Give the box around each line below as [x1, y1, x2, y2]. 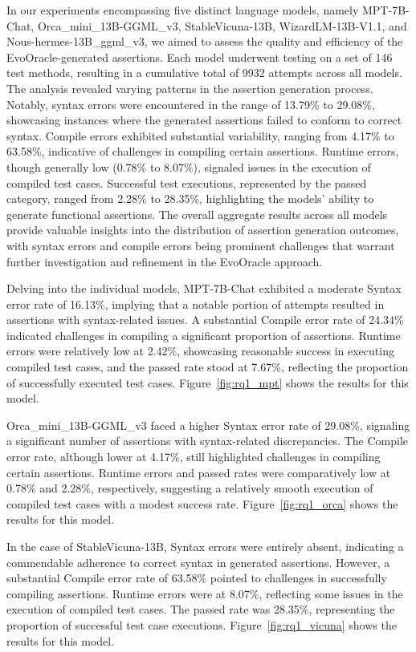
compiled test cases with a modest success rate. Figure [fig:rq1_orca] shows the [6, 495, 398, 512]
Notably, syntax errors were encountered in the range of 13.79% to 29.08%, [6, 95, 375, 112]
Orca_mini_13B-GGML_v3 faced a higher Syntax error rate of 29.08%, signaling [6, 416, 410, 433]
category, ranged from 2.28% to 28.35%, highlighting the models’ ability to [6, 190, 374, 207]
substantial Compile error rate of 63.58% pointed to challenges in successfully [6, 569, 387, 586]
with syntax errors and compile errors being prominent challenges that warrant [6, 237, 395, 253]
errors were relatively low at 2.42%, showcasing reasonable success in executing [6, 342, 394, 359]
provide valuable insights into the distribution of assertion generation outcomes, [6, 221, 399, 238]
